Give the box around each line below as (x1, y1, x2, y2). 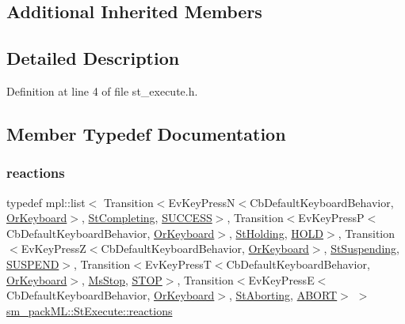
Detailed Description (6, 46, 180, 70)
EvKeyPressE (248, 271, 315, 288)
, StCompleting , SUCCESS (81, 209, 212, 226)
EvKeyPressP (298, 209, 365, 226)
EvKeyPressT (144, 255, 212, 272)
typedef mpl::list (6, 194, 86, 210)
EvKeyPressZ (21, 240, 86, 257)
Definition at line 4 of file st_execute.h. (6, 82, 198, 99)
